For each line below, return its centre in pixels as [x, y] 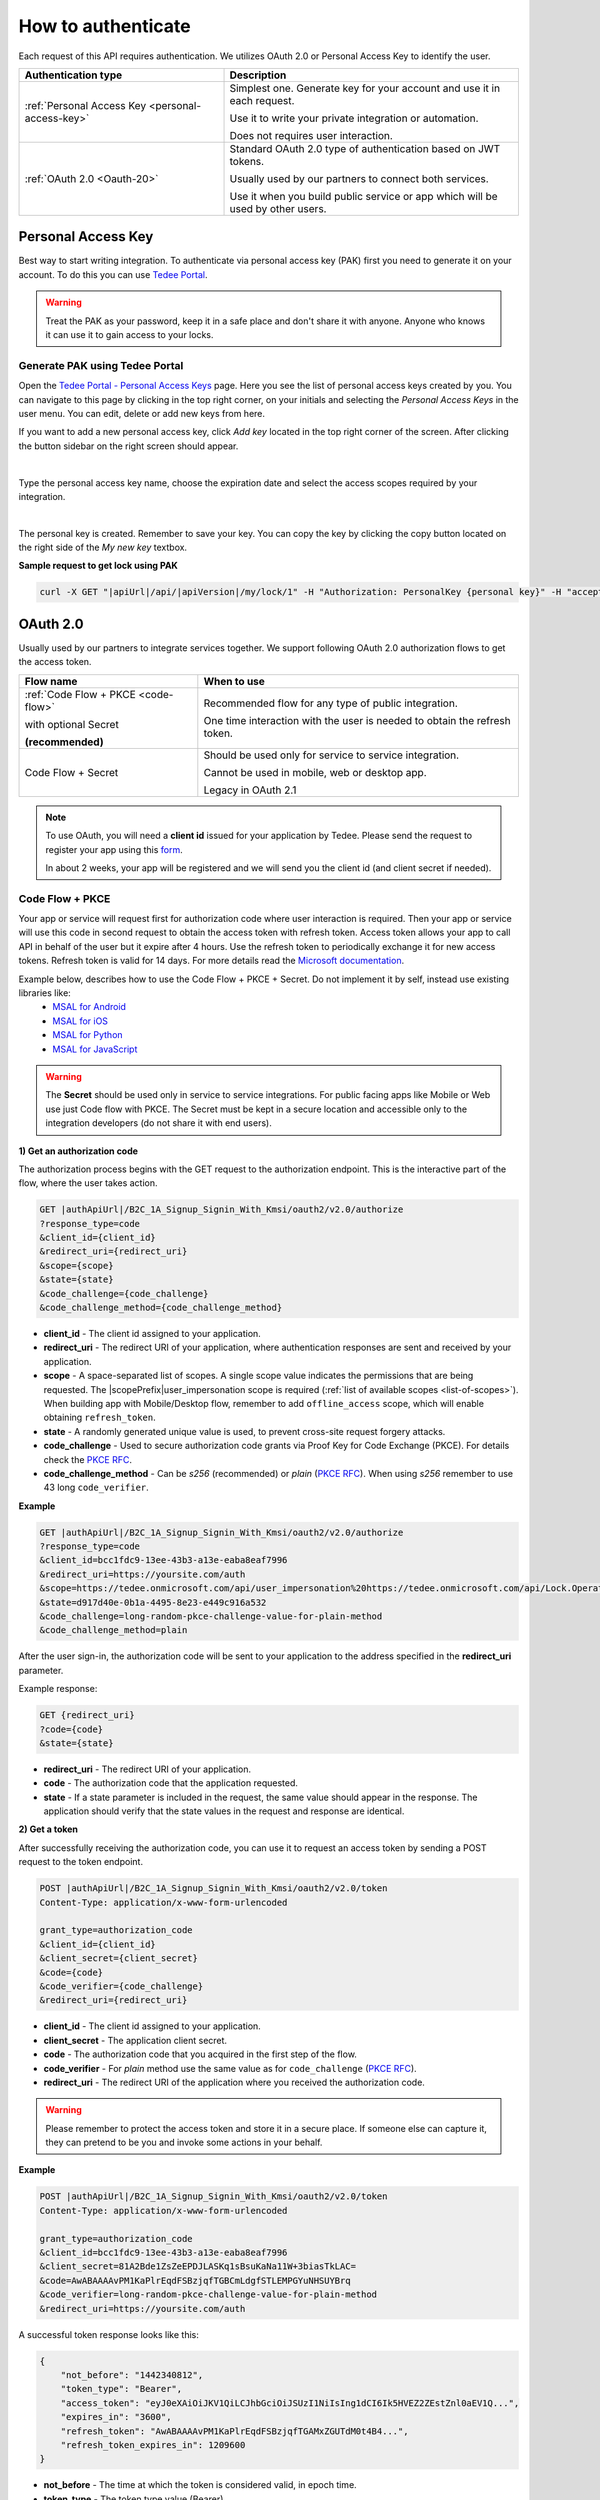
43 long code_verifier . [96, 1487]
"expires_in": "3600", [116, 2417]
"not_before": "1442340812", [132, 2374]
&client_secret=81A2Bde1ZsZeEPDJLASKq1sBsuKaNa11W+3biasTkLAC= [198, 2266]
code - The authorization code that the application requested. [171, 1783]
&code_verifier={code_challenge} [121, 1986]
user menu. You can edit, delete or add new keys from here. [141, 413]
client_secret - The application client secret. [135, 2040]
